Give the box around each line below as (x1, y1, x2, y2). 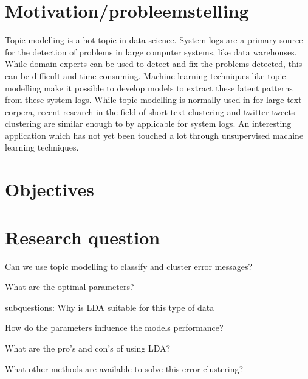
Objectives (5, 177, 94, 202)
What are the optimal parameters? (5, 280, 134, 293)
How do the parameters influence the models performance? (5, 321, 224, 334)
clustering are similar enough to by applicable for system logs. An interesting (5, 117, 292, 130)
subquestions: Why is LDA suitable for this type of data (5, 300, 214, 313)
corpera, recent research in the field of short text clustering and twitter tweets (5, 105, 295, 118)
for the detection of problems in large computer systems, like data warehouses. (5, 45, 297, 58)
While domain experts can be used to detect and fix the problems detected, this (5, 57, 303, 70)
